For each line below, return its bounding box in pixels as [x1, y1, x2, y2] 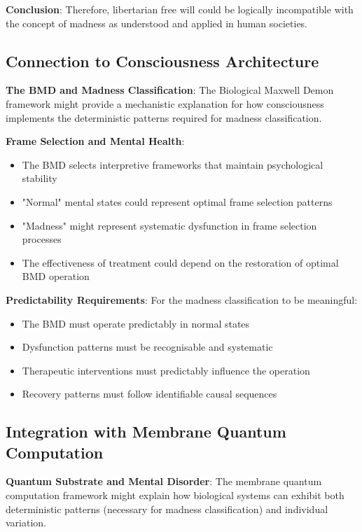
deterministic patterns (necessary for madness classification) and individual [6, 501, 328, 516]
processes [22, 232, 62, 246]
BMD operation [22, 269, 90, 283]
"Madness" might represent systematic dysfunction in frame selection [22, 218, 317, 232]
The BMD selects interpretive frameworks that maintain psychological [22, 157, 323, 171]
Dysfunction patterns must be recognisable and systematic [22, 339, 273, 354]
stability [22, 171, 57, 185]
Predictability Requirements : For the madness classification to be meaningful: [6, 292, 358, 307]
